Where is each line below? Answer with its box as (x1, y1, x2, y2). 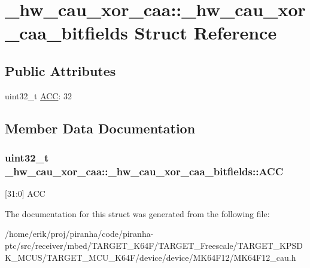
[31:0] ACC (5, 187, 45, 200)
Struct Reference (134, 20, 277, 45)
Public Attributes (5, 61, 116, 80)
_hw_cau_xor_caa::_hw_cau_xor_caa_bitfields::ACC (5, 163, 284, 178)
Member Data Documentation (5, 118, 196, 137)
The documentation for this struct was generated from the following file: (5, 207, 270, 220)
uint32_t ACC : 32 (5, 89, 72, 102)
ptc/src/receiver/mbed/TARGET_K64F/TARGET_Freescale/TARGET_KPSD (5, 239, 303, 252)
